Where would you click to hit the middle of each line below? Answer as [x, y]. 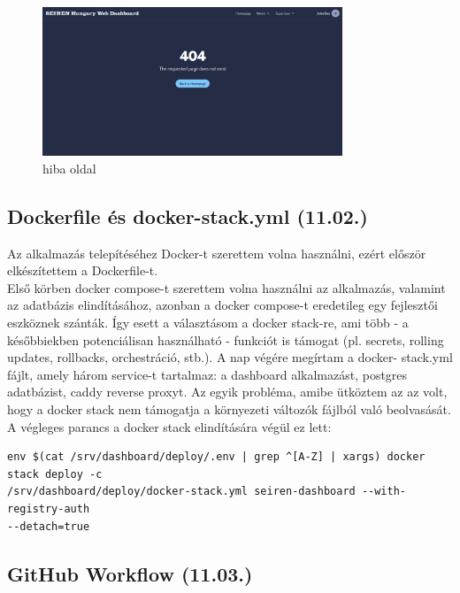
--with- [384, 492]
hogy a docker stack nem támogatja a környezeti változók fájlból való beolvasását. [229, 409]
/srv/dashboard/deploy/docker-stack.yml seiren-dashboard [181, 492]
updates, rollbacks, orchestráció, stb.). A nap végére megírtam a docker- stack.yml [230, 357]
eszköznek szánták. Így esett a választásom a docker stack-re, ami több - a [208, 323]
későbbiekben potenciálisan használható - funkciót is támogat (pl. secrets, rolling [226, 339]
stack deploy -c [55, 474]
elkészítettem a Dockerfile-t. [83, 270]
